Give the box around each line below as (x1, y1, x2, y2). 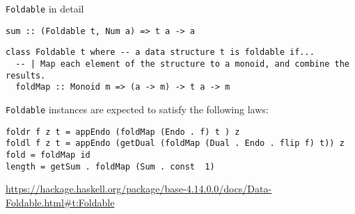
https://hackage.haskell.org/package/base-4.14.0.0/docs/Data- (6, 181, 272, 196)
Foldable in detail (6, 1, 84, 15)
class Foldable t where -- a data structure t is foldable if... (6, 47, 315, 58)
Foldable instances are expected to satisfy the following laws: (6, 101, 269, 116)
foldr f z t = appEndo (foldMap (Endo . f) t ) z (6, 126, 240, 137)
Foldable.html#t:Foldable (6, 195, 115, 209)
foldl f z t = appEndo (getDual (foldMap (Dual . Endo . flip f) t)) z (6, 138, 345, 149)
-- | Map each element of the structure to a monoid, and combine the (15, 58, 349, 69)
